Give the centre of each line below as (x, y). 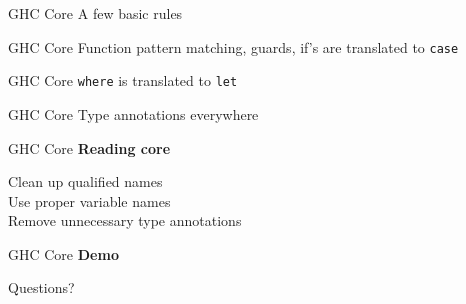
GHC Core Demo (63, 253)
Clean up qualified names (85, 181)
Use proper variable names (89, 200)
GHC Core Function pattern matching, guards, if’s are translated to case (233, 46)
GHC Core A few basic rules (95, 13)
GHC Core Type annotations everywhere (133, 113)
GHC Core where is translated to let (123, 80)
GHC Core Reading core (89, 147)
